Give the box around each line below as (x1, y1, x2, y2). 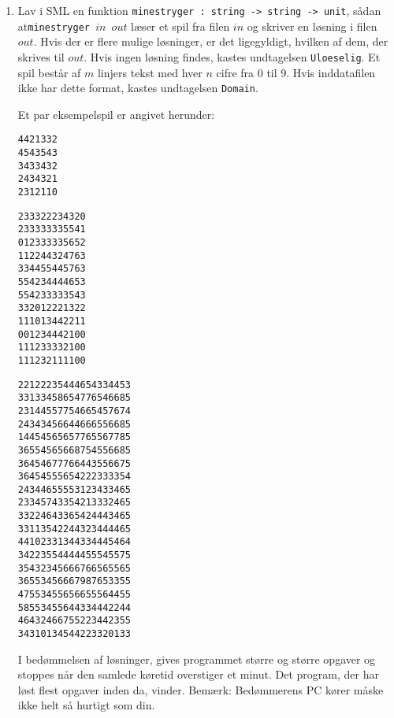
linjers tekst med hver (97, 64, 203, 80)
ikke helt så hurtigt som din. (17, 697, 155, 713)
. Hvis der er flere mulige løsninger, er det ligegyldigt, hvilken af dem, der (33, 33, 388, 50)
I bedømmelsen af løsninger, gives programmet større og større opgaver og (17, 650, 376, 667)
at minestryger (17, 17, 90, 34)
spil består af (17, 64, 81, 80)
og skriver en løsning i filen (247, 17, 377, 34)
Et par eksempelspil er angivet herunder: (17, 105, 215, 122)
